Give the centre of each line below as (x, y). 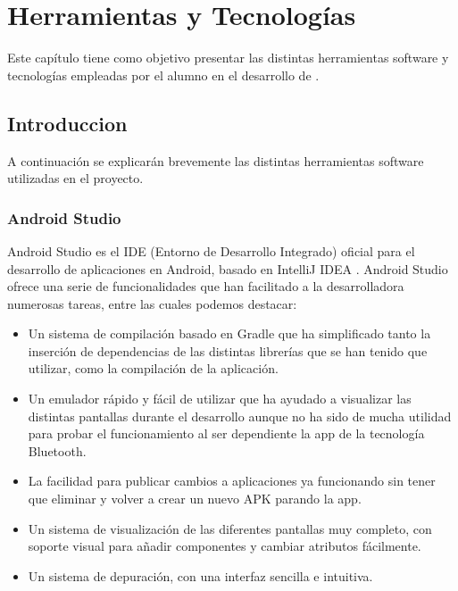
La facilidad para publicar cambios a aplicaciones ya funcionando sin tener (232, 481)
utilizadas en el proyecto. (75, 178)
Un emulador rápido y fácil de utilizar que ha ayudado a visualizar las (220, 399)
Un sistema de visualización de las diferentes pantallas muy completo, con (230, 528)
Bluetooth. (57, 450)
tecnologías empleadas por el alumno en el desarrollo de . (163, 75)
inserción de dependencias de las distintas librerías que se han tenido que (228, 350)
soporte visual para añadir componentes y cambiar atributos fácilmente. (225, 546)
